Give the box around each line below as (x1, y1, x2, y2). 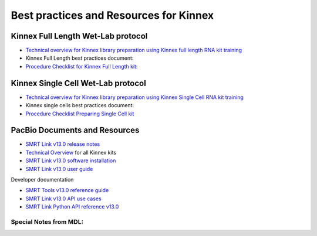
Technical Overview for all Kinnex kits (25, 149, 117, 156)
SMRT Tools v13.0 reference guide (25, 187, 109, 194)
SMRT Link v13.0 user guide (25, 165, 93, 172)
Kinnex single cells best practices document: (25, 102, 134, 109)
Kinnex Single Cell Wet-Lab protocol (11, 78, 146, 88)
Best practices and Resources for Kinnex (11, 9, 214, 22)
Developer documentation (11, 176, 74, 183)
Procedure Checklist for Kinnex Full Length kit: (25, 63, 138, 70)
